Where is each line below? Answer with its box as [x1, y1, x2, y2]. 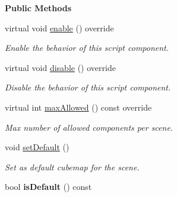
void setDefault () [5, 141, 69, 153]
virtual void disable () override [5, 61, 116, 73]
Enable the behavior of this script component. [5, 41, 169, 54]
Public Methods [5, 2, 72, 14]
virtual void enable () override [5, 21, 114, 34]
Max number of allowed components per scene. [5, 121, 173, 133]
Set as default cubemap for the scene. [5, 160, 140, 173]
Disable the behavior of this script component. [5, 81, 171, 93]
